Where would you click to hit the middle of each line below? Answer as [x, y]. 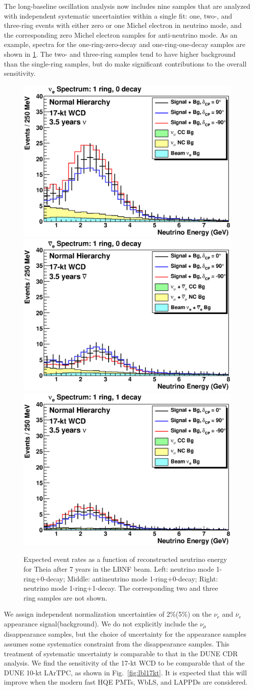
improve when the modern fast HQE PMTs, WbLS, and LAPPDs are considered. [126, 682]
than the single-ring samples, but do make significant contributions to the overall [125, 63]
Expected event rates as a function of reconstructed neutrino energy [125, 559]
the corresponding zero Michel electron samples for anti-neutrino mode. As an [121, 34]
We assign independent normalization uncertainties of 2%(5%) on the [108, 614]
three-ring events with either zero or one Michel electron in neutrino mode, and [123, 25]
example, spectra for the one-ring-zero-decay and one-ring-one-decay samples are [125, 44]
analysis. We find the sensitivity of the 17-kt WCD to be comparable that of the [124, 663]
